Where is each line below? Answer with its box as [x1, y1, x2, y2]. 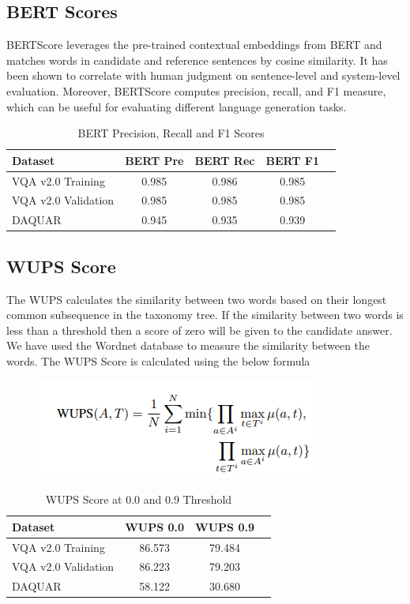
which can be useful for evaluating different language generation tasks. [6, 98, 347, 114]
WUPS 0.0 [125, 518, 185, 535]
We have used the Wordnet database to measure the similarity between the [6, 337, 371, 354]
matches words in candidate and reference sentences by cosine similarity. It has [6, 51, 388, 68]
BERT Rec [194, 152, 255, 168]
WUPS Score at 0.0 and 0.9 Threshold [45, 491, 232, 508]
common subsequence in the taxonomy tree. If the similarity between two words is [6, 306, 404, 323]
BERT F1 [265, 152, 319, 168]
